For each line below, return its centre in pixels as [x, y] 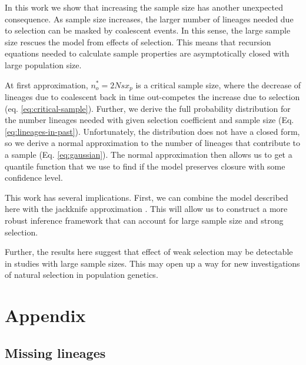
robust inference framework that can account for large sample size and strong [144, 220]
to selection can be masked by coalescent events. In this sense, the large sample [148, 30]
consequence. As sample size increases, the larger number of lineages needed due [149, 19]
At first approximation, [46, 84]
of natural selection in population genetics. [82, 275]
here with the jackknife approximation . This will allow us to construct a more [146, 209]
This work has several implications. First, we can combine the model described [147, 197]
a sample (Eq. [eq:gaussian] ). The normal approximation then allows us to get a [149, 154]
